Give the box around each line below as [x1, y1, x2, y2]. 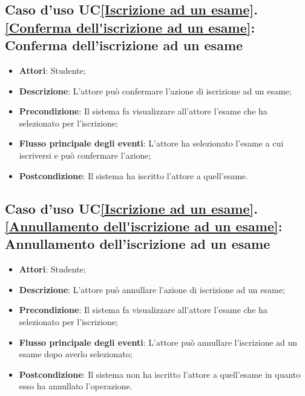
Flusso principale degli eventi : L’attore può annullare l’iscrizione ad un [19, 335, 298, 348]
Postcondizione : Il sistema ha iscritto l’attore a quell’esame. [19, 169, 248, 182]
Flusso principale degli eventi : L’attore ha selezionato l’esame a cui [19, 137, 284, 150]
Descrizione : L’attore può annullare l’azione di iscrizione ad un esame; [19, 283, 285, 295]
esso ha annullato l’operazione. [19, 380, 133, 392]
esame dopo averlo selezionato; [19, 348, 133, 360]
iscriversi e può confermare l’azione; [19, 148, 151, 161]
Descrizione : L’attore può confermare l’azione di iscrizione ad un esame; [19, 84, 292, 97]
